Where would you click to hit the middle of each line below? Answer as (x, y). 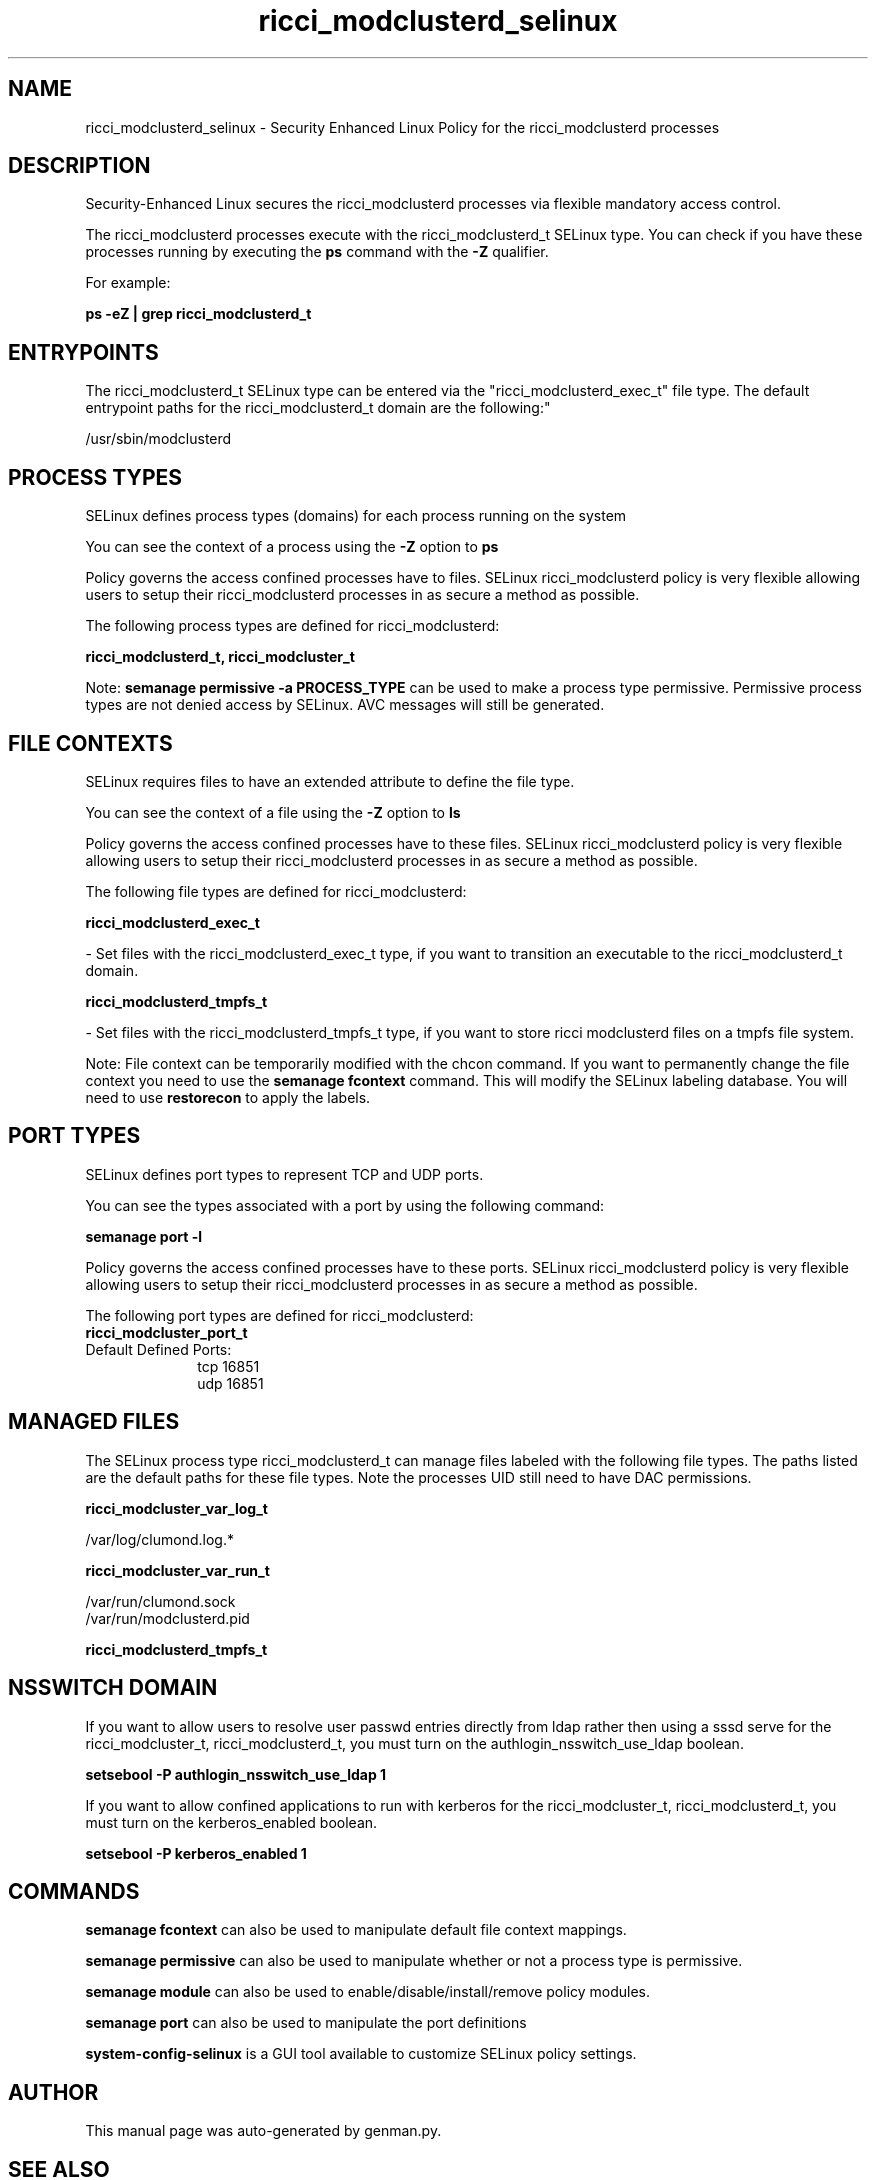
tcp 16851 (228, 1366)
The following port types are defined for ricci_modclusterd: (279, 1315)
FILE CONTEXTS (90, 743)
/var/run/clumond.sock (160, 1601)
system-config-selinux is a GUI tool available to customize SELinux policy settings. (361, 2054)
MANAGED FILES (94, 1422)
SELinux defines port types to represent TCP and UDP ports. (284, 1174)
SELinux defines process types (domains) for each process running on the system (356, 516)
